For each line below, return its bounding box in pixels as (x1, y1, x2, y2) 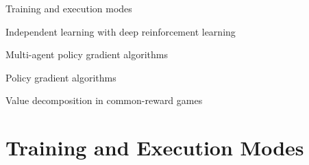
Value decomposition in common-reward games (5, 93, 203, 107)
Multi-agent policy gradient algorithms (5, 47, 169, 62)
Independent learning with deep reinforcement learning (5, 24, 236, 38)
